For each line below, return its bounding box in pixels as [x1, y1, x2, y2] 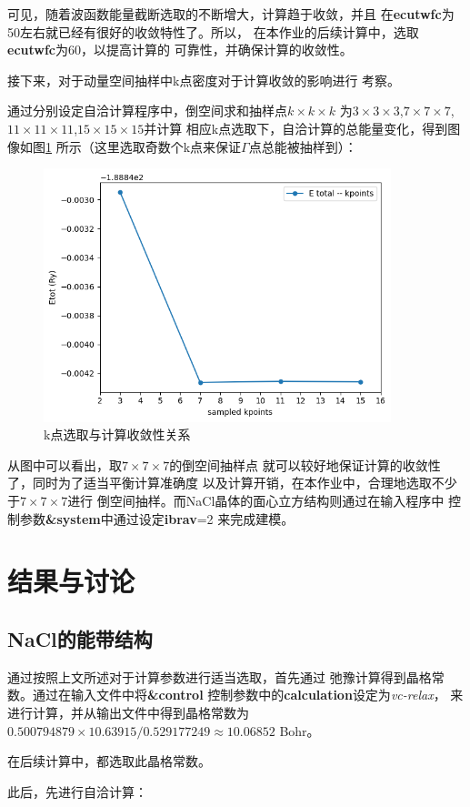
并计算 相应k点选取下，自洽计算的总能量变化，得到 [144, 118, 448, 137]
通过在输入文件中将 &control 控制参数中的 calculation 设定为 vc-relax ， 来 [32, 685, 464, 704]
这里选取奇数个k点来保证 [94, 136, 242, 156]
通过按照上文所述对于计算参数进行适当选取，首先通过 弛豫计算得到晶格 [7, 667, 432, 686]
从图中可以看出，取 [7, 455, 122, 474]
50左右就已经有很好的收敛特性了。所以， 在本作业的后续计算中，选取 [7, 22, 419, 41]
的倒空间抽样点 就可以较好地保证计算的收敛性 [169, 455, 441, 474]
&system [45, 509, 101, 528]
